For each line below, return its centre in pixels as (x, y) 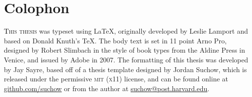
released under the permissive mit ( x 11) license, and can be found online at (116, 79)
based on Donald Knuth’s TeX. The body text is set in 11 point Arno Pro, (115, 40)
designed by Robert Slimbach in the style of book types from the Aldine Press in (125, 50)
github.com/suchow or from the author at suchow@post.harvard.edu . (107, 88)
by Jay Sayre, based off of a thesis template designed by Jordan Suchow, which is (126, 69)
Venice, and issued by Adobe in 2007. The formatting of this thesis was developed (126, 59)
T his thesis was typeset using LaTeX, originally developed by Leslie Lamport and (126, 31)
